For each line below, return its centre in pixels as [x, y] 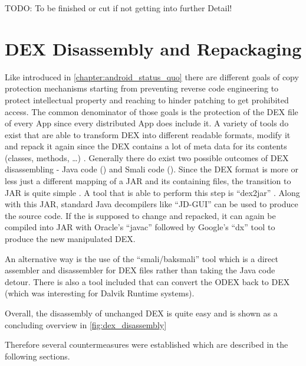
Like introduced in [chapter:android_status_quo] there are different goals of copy [152, 76]
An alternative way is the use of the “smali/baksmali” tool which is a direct [142, 258]
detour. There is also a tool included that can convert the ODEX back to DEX [147, 281]
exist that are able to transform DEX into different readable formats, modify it [148, 134]
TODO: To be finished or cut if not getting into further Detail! [119, 8]
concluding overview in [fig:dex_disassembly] [86, 324]
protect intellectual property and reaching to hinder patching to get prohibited [147, 99]
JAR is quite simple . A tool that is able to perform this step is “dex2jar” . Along [152, 192]
